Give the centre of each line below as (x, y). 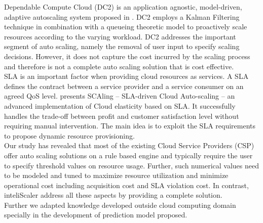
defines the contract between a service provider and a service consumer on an (124, 86)
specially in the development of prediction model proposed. (96, 215)
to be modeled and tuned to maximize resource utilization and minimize (116, 175)
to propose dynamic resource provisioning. (69, 135)
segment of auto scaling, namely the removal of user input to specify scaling (122, 46)
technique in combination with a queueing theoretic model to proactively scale (126, 27)
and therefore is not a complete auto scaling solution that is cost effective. (119, 66)
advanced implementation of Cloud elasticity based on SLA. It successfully (120, 105)
